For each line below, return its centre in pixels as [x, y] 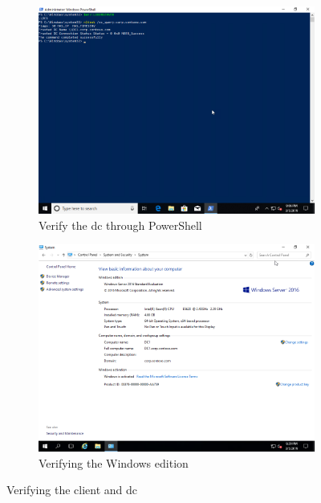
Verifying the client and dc [72, 490]
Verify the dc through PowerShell [120, 225]
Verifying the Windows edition [114, 462]
